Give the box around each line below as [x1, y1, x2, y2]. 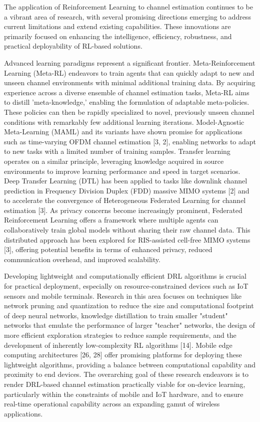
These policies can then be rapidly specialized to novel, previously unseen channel [4, 106, 254, 117]
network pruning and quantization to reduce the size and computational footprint [4, 300, 254, 311]
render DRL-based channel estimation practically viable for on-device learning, [4, 378, 245, 389]
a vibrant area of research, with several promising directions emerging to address [4, 11, 251, 22]
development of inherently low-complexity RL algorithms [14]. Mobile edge [4, 339, 232, 350]
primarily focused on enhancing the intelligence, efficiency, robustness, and [4, 31, 232, 41]
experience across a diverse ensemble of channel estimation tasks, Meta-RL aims [4, 87, 249, 97]
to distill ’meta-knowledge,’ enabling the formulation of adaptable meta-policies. [4, 97, 249, 107]
